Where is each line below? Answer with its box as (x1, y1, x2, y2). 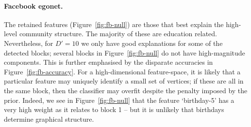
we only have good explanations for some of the (81, 38, 223, 48)
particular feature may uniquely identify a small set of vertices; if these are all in (4, 76, 244, 86)
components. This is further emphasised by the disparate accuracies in (4, 57, 213, 67)
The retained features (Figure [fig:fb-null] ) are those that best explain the (4, 19, 224, 29)
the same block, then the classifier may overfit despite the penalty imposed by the (4, 85, 248, 95)
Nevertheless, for (4, 38, 53, 48)
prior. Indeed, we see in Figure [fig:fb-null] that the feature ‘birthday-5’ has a (4, 95, 234, 105)
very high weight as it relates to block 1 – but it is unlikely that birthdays (4, 104, 224, 114)
